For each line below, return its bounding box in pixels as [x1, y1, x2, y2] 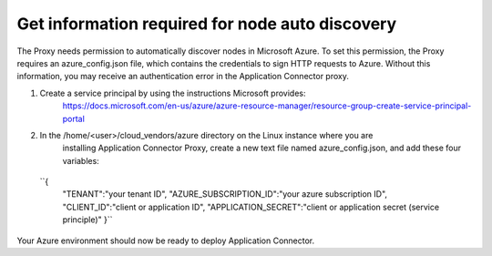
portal [62, 113, 86, 124]
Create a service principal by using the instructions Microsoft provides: [39, 87, 306, 98]
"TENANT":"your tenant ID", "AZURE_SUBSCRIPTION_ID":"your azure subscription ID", [62, 189, 387, 200]
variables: [62, 155, 99, 166]
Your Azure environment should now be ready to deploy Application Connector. [16, 235, 315, 246]
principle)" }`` [62, 214, 113, 225]
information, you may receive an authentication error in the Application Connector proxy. [16, 71, 350, 82]
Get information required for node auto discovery [16, 14, 397, 34]
